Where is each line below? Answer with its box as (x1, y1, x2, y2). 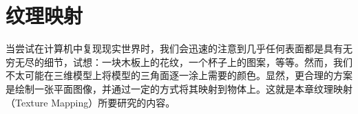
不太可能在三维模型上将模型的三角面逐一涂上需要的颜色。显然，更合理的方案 (6, 68, 352, 82)
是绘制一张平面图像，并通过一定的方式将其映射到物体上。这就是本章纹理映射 (6, 81, 352, 95)
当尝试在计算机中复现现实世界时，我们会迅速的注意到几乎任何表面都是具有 (6, 41, 343, 56)
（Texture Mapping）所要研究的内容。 (6, 95, 176, 109)
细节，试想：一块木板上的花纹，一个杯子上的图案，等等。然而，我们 (43, 54, 352, 69)
